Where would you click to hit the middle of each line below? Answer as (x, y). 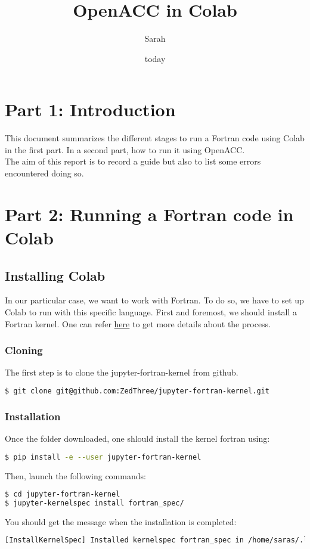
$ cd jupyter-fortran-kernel (63, 494)
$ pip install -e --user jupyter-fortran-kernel (103, 457)
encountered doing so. (44, 173)
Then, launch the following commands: (75, 475)
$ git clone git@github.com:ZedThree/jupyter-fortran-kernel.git (137, 391)
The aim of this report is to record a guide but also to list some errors (133, 161)
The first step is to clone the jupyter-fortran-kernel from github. (122, 372)
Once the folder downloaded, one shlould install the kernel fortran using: (137, 438)
